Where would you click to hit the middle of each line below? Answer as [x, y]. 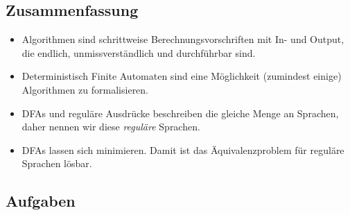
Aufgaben [41, 201]
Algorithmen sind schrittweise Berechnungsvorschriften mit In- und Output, [183, 39]
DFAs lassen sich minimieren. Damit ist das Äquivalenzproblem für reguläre [183, 149]
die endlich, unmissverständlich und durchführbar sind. [139, 52]
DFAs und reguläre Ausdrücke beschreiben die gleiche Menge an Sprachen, [180, 113]
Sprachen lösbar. [57, 163]
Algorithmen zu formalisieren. [85, 89]
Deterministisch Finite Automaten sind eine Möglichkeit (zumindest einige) [182, 76]
